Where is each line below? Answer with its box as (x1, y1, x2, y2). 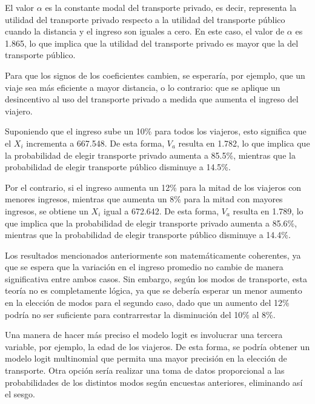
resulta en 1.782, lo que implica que (178, 136, 310, 149)
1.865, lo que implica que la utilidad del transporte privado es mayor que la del (5, 36, 299, 49)
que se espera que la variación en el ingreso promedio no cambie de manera (5, 260, 283, 273)
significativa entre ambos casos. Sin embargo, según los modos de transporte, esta (5, 272, 307, 285)
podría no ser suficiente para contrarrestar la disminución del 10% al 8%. (5, 308, 276, 320)
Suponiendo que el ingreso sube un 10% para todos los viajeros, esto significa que (5, 125, 307, 137)
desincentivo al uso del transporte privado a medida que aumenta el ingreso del (5, 93, 299, 105)
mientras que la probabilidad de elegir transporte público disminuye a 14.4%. (5, 228, 291, 241)
